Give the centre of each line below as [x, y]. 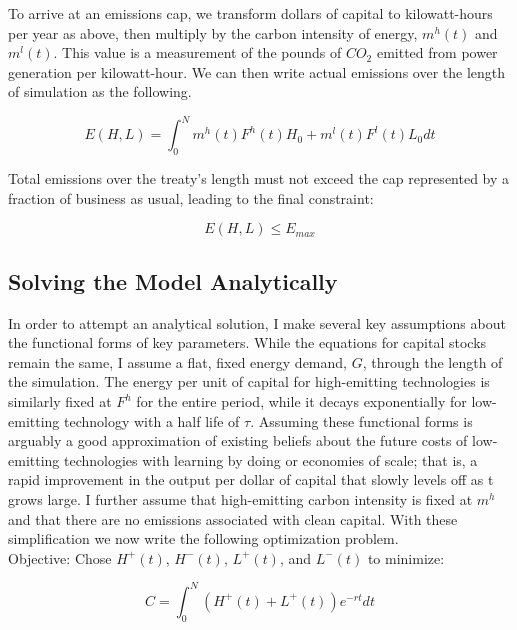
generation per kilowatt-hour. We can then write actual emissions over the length [257, 71]
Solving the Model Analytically [173, 280]
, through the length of [432, 361]
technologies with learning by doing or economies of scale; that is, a [270, 459]
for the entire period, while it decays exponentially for [301, 401]
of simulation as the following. [100, 91]
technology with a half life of [151, 420]
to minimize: [406, 557]
